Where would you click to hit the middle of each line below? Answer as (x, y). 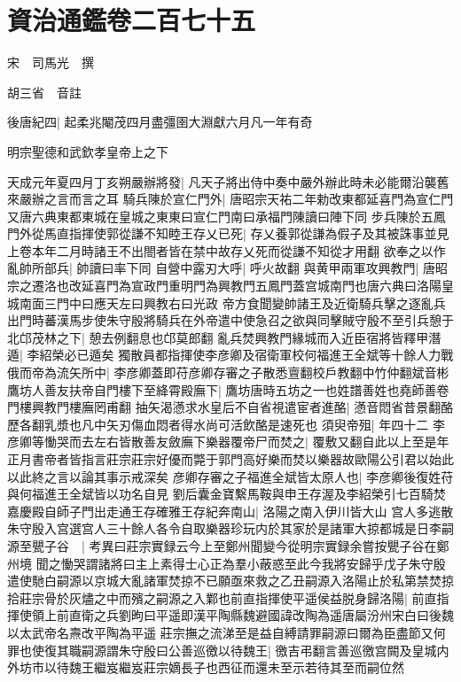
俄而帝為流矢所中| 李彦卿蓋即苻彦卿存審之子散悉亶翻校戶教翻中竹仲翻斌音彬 (228, 372)
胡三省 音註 (44, 92)
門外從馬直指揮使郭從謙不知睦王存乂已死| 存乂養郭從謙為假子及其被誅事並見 (228, 233)
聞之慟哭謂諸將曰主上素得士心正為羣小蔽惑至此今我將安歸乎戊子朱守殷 (241, 563)
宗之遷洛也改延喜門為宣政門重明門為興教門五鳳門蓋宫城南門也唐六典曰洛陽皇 (230, 286)
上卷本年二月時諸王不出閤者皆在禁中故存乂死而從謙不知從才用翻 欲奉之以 (220, 250)
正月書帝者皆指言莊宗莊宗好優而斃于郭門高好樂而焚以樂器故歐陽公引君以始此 (230, 459)
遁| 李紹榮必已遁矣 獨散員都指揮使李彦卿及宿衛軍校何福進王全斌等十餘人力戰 (230, 355)
